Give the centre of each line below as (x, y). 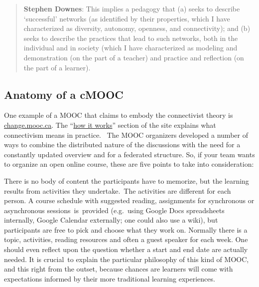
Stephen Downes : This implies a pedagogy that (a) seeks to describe (132, 8)
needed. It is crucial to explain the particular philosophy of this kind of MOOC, (127, 259)
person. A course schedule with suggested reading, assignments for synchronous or (129, 200)
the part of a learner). (57, 67)
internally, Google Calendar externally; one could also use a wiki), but (111, 220)
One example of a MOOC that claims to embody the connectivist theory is (119, 115)
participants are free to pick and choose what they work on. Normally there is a (126, 229)
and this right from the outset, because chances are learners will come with (119, 269)
